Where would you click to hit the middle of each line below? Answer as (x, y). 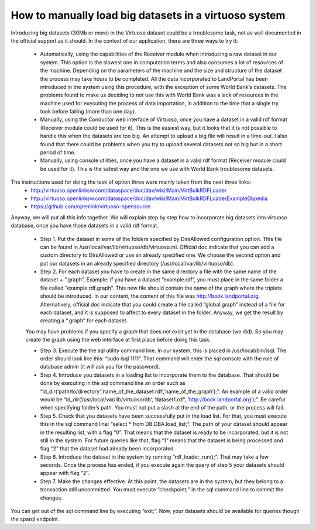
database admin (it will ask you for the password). (100, 367)
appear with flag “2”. (65, 473)
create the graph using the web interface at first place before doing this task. (118, 340)
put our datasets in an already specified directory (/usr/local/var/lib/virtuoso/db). (137, 263)
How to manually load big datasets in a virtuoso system (148, 15)
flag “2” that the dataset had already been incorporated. (108, 449)
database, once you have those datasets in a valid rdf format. (85, 226)
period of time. (58, 153)
